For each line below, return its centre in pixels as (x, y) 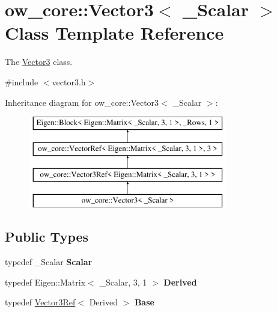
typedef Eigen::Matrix (45, 282)
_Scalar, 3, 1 (123, 282)
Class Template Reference (114, 33)
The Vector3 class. (39, 62)
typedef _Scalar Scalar (49, 262)
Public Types (47, 237)
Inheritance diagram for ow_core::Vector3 (82, 102)
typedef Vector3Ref (40, 302)
